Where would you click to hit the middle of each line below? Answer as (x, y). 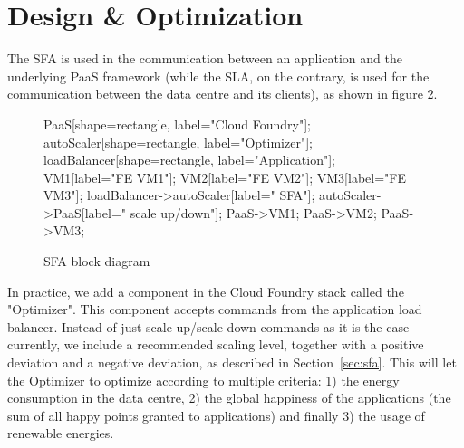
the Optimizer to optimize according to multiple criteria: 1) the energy (203, 380)
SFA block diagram (97, 261)
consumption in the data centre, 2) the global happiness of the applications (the (229, 398)
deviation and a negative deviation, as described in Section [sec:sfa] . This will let (232, 362)
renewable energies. (61, 433)
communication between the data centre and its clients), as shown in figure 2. (222, 94)
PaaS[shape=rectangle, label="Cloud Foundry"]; (177, 124)
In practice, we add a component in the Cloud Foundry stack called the (206, 291)
